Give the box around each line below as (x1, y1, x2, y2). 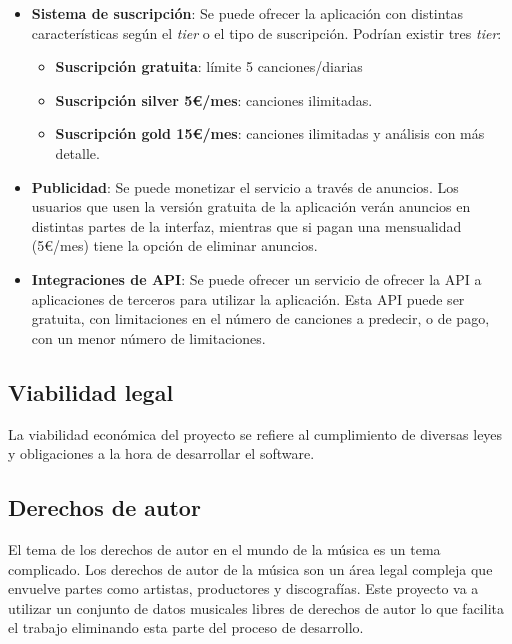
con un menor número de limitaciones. (31, 327, 266, 348)
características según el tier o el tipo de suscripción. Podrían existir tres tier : (31, 22, 502, 43)
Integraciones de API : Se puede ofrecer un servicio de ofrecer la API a (31, 268, 482, 289)
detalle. (55, 142, 100, 163)
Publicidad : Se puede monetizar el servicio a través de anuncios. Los (31, 176, 459, 197)
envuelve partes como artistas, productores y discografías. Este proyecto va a (8, 578, 479, 599)
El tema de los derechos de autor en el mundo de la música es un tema (8, 538, 441, 559)
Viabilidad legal (8, 376, 174, 407)
